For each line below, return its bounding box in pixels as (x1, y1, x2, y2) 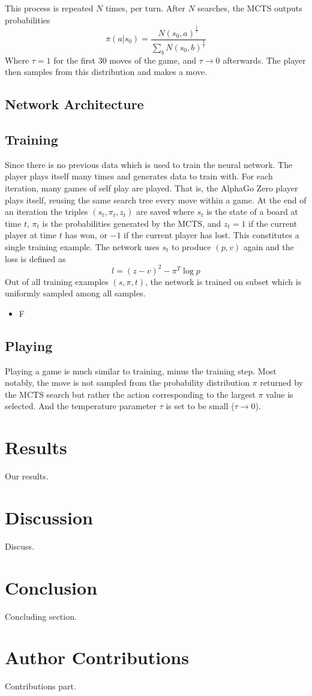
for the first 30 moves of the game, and (53, 53, 197, 66)
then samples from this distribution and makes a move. (5, 65, 208, 78)
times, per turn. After (105, 2, 185, 14)
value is (266, 388, 293, 400)
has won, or (65, 229, 107, 241)
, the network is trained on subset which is (145, 275, 302, 287)
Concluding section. (5, 610, 77, 622)
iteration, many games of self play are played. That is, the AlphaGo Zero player (5, 181, 298, 194)
